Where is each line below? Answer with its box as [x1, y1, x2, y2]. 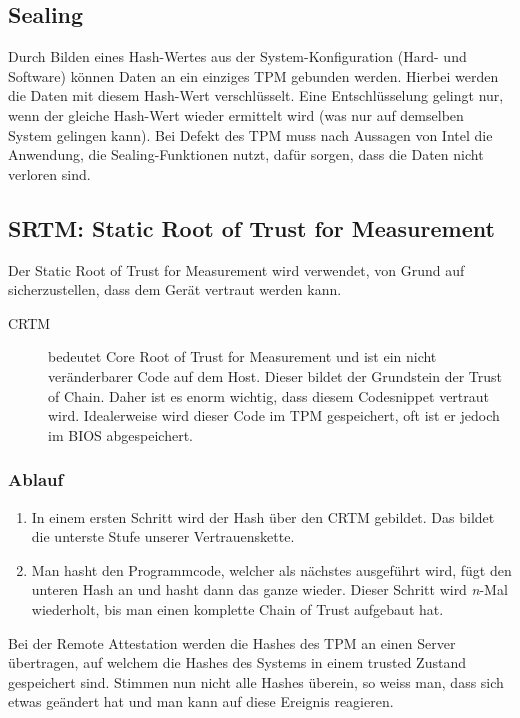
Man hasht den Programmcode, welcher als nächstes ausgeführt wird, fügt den [31, 559, 512, 580]
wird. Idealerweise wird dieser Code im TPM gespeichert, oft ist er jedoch [48, 405, 500, 426]
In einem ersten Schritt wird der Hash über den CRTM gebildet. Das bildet [31, 506, 495, 527]
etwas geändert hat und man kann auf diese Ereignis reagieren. [8, 691, 394, 712]
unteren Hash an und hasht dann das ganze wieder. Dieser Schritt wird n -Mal [31, 579, 508, 600]
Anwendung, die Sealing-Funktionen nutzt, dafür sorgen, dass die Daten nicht [8, 144, 484, 165]
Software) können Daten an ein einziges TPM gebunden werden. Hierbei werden [8, 65, 499, 86]
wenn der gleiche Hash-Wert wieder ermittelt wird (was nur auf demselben [8, 104, 464, 125]
